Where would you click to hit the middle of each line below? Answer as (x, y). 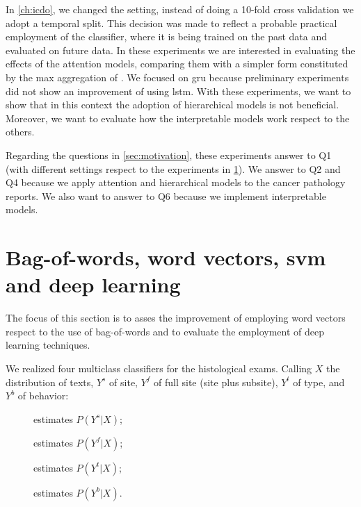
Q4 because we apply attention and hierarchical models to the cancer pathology (176, 182)
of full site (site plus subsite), (216, 382)
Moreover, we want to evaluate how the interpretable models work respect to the (178, 118)
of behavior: (43, 396)
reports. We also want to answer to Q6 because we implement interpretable (166, 196)
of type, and (319, 382)
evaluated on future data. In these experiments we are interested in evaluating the (180, 50)
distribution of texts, (50, 382)
